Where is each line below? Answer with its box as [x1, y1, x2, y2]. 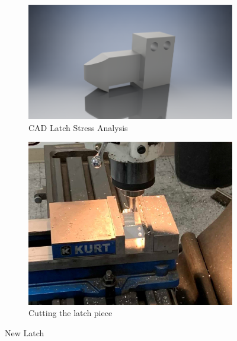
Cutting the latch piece [28, 307, 113, 319]
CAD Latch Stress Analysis [28, 121, 128, 133]
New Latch [5, 326, 44, 339]
